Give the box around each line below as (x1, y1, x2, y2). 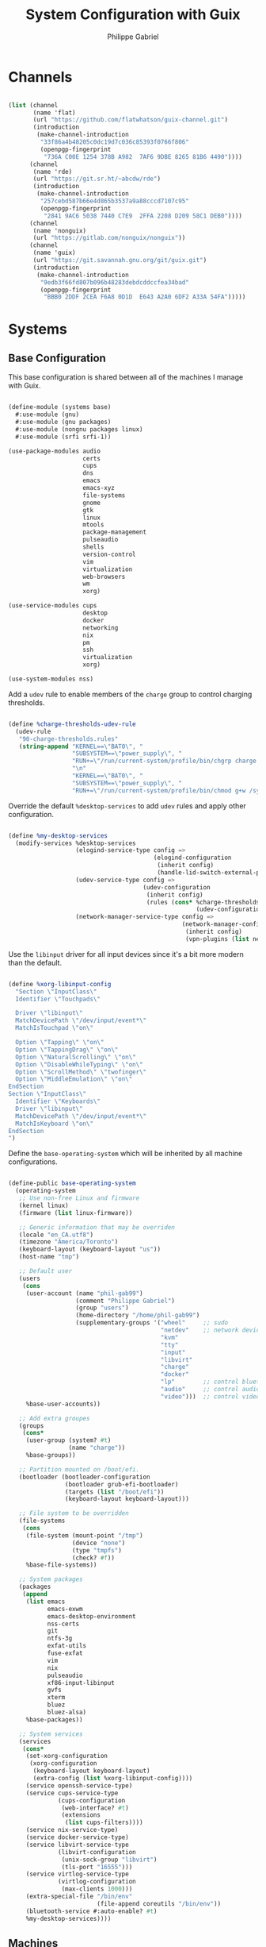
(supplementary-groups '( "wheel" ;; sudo (75, 1319, 228, 1327)
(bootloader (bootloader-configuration (18, 1473, 150, 1481)
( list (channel (8, 101, 59, 109)
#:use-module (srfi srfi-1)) (15, 433, 112, 441)
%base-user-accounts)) (25, 1400, 101, 1408)
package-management (82, 528, 147, 537)
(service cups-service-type (25, 1789, 119, 1797)
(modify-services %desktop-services (15, 839, 136, 847)
